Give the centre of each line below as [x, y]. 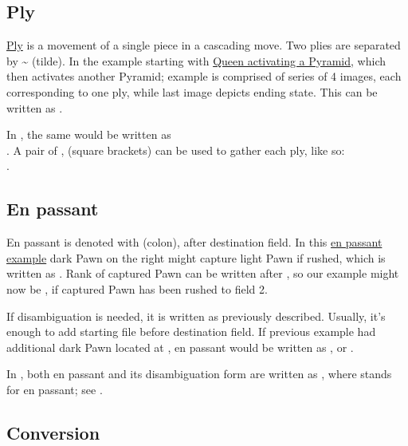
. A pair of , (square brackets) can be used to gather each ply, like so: [176, 150]
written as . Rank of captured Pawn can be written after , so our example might [203, 273]
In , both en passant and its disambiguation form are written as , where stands [199, 374]
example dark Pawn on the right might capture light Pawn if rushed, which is [196, 257]
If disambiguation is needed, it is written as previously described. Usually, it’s [196, 316]
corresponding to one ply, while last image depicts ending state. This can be [192, 91]
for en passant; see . [55, 389]
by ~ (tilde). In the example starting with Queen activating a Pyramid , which [196, 60]
